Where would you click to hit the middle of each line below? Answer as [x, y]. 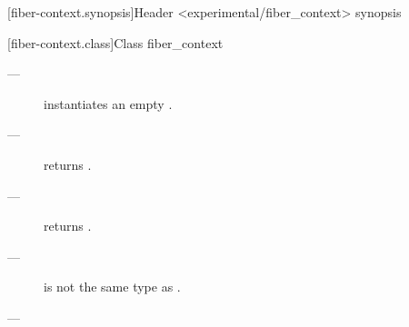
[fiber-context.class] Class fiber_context [115, 42]
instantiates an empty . [108, 103]
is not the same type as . [112, 287]
